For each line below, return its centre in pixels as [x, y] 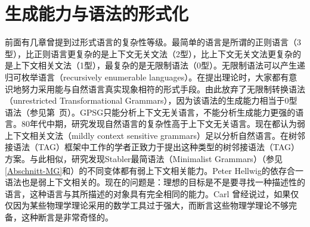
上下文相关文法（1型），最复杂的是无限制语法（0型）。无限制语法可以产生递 [159, 65]
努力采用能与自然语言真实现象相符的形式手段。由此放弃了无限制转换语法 [163, 88]
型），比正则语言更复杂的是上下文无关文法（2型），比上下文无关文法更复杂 [149, 53]
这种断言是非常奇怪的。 [67, 217]
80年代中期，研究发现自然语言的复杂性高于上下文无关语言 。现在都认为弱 [163, 124]
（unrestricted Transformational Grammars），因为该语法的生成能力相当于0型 [151, 100]
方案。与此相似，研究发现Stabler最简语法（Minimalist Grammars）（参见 [144, 159]
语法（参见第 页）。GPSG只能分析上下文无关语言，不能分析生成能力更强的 [150, 112]
